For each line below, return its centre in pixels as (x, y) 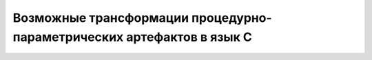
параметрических (68, 37)
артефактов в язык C (189, 37)
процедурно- (232, 18)
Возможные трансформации (101, 18)
